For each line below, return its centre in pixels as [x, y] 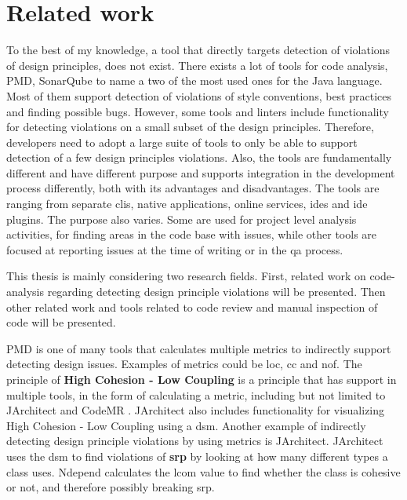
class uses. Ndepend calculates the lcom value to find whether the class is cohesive [203, 471]
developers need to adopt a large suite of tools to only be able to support [182, 142]
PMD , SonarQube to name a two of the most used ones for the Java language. [194, 80]
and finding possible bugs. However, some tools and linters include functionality [198, 111]
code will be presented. [61, 322]
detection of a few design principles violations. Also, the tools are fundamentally [199, 157]
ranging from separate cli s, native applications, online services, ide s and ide [187, 204]
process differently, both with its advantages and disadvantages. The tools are [193, 188]
